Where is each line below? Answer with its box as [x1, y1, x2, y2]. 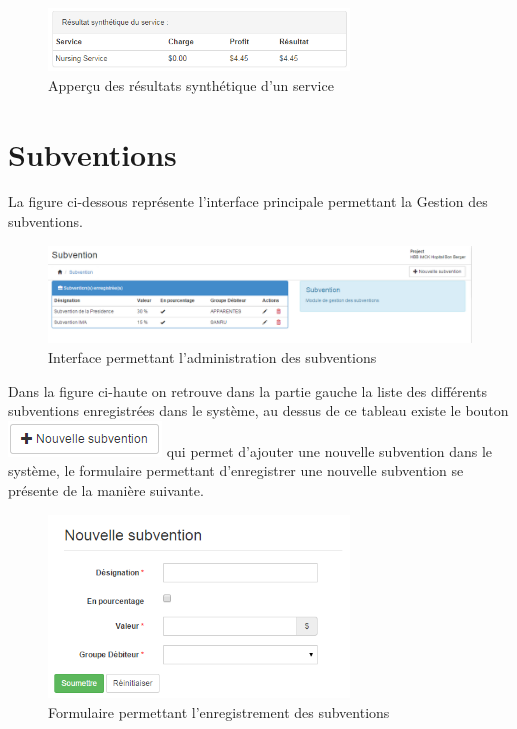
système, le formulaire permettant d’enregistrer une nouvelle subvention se [8, 460, 464, 481]
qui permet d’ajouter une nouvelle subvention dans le [166, 440, 493, 461]
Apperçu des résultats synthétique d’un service [48, 74, 334, 95]
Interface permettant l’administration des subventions [48, 346, 377, 367]
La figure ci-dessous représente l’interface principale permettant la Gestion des [8, 191, 488, 212]
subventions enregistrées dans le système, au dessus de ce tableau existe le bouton [8, 400, 509, 421]
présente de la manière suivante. [8, 479, 204, 500]
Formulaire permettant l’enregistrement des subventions [48, 701, 390, 722]
